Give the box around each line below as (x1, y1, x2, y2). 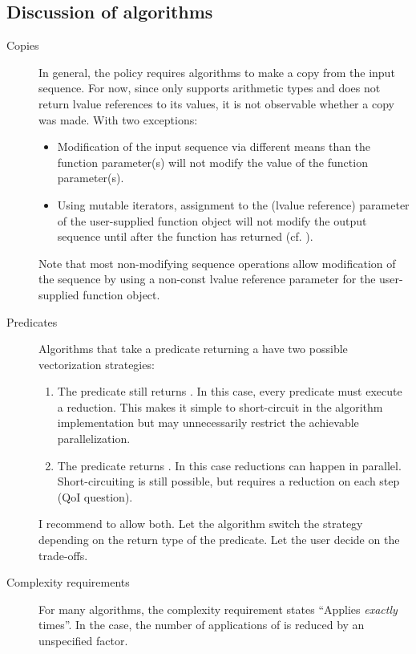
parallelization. (57, 430, 131, 447)
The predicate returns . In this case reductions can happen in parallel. (57, 457, 402, 473)
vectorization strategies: (38, 355, 155, 372)
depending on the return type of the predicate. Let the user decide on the (38, 531, 400, 548)
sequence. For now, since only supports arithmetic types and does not (38, 79, 381, 96)
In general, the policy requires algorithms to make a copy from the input (38, 63, 395, 80)
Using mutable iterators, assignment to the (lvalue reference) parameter (57, 196, 410, 213)
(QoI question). (57, 488, 133, 505)
